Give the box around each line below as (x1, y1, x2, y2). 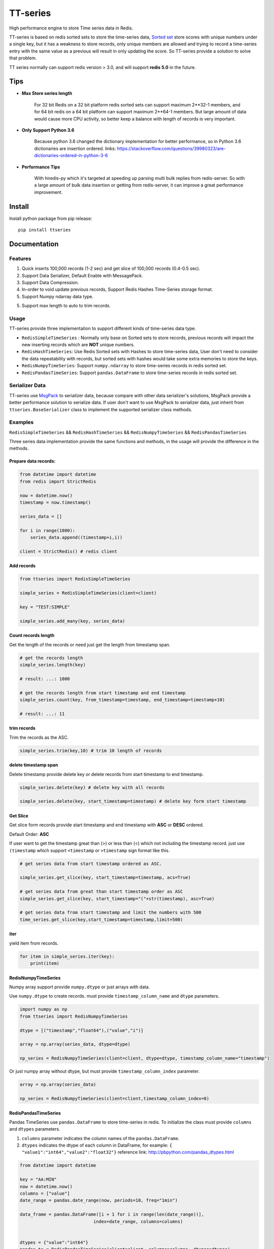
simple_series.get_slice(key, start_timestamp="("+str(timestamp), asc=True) (19, 896, 215, 901)
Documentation (9, 240, 59, 248)
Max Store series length (21, 90, 72, 96)
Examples (9, 419, 34, 426)
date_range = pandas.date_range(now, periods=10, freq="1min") (19, 1198, 178, 1204)
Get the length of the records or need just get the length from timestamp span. (9, 641, 171, 647)
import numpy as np (19, 1007, 67, 1012)
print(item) (30, 961, 60, 966)
